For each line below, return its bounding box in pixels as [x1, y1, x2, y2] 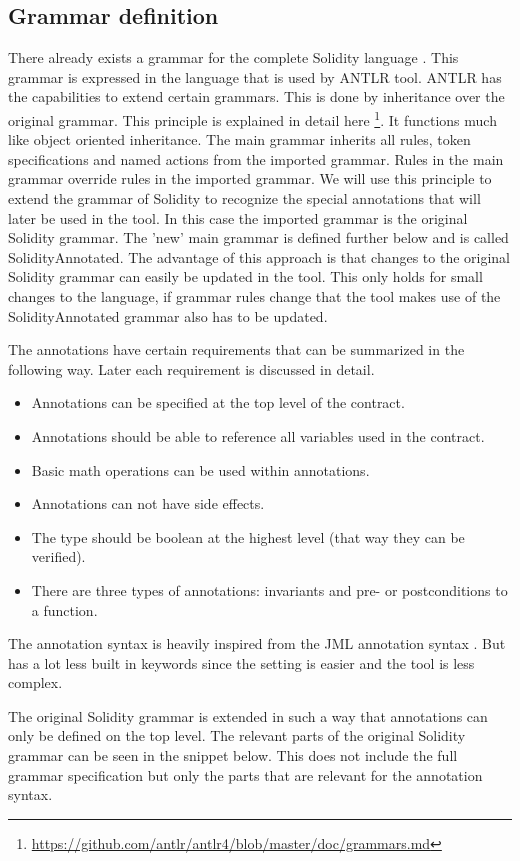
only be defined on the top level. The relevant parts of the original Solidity [8, 725, 466, 746]
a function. [31, 599, 98, 620]
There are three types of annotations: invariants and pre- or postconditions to [31, 579, 508, 600]
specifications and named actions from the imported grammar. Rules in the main [8, 148, 504, 169]
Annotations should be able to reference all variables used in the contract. [31, 425, 485, 446]
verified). [31, 546, 86, 567]
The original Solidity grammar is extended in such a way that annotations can [8, 705, 488, 726]
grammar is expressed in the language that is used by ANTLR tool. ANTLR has [8, 66, 502, 87]
